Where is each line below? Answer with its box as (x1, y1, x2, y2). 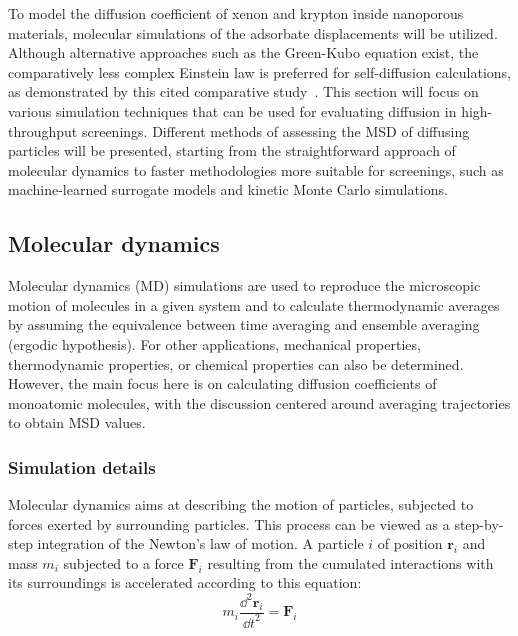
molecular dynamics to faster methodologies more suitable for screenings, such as (8, 159, 504, 180)
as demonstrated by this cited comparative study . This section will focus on (8, 81, 479, 102)
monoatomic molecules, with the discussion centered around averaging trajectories (8, 392, 511, 413)
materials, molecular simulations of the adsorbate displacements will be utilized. (8, 22, 498, 43)
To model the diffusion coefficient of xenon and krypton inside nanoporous (8, 3, 464, 23)
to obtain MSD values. (8, 412, 146, 433)
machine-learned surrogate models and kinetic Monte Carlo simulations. (8, 179, 448, 200)
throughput (8, 120, 78, 141)
